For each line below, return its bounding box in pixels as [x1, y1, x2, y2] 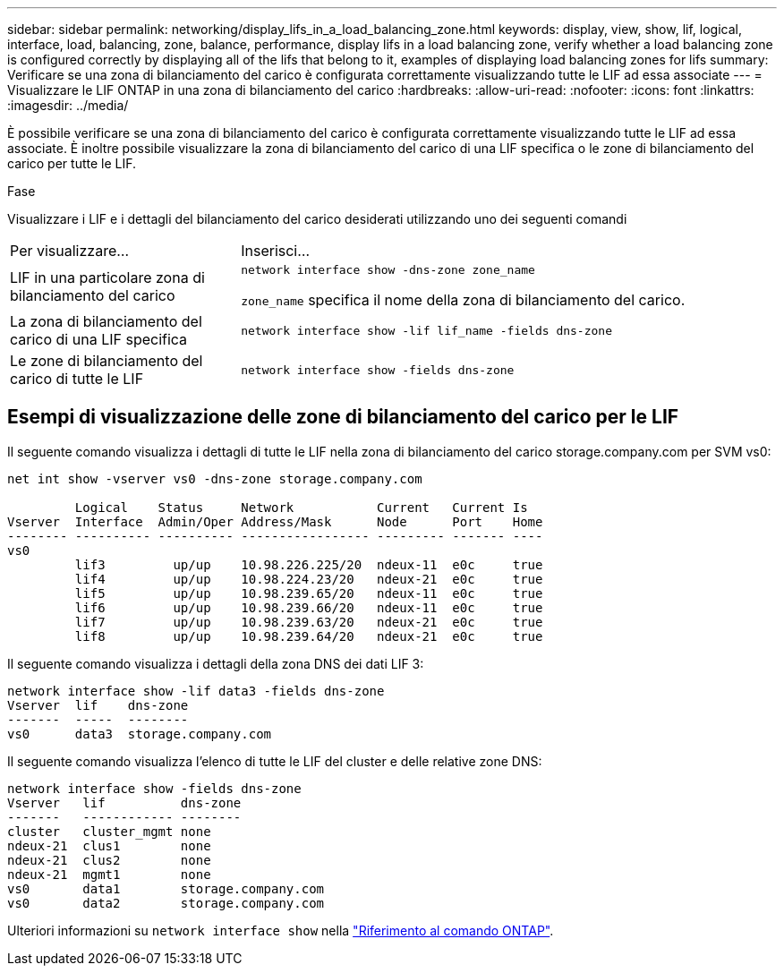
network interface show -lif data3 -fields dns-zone [7, 683, 385, 698]
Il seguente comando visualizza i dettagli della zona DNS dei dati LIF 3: [7, 655, 424, 671]
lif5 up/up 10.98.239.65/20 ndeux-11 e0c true [74, 585, 543, 601]
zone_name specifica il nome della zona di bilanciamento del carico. [241, 291, 686, 309]
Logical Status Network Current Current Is [74, 499, 528, 515]
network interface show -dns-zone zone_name [241, 263, 535, 277]
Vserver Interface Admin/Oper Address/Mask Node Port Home [7, 514, 543, 529]
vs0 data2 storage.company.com [7, 895, 325, 910]
